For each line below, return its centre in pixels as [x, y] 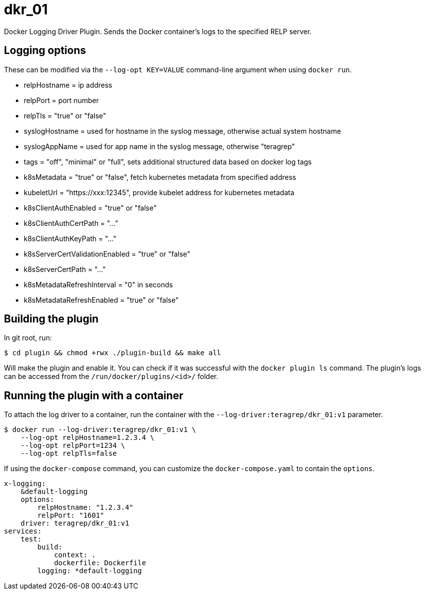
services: [23, 531]
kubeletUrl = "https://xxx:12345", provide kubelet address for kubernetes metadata [159, 192]
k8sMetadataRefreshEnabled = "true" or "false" [101, 300]
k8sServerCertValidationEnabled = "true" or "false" [107, 254]
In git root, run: [28, 338]
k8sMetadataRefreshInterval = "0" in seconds [98, 284]
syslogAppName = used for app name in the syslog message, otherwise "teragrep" [159, 146]
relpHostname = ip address [68, 85]
